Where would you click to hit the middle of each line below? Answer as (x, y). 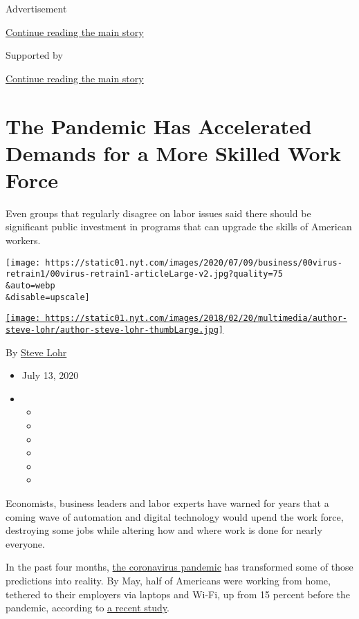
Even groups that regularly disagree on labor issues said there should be (158, 213)
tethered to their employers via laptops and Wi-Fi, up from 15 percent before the (178, 594)
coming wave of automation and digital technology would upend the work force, (175, 516)
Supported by (34, 55)
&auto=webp (30, 285)
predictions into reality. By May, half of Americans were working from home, (168, 580)
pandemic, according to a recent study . (88, 608)
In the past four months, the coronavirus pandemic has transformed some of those (179, 567)
